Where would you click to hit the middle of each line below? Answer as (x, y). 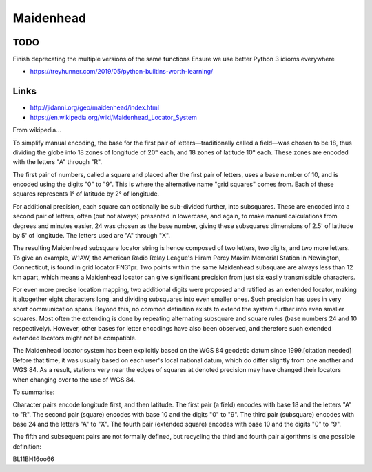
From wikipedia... (37, 130)
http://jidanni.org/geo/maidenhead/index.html (95, 107)
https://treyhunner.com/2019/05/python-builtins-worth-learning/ (122, 72)
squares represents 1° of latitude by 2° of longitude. (86, 194)
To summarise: (34, 392)
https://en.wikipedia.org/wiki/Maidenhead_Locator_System (114, 117)
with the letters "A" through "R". (58, 162)
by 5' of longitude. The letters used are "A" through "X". (92, 236)
